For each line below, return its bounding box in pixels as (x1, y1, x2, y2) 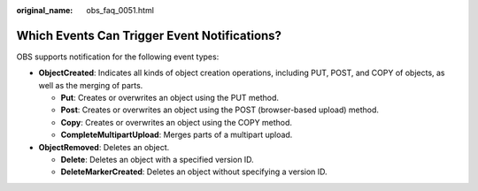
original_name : (16, 5, 73, 15)
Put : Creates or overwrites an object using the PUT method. (60, 93, 279, 103)
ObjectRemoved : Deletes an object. (38, 141, 170, 152)
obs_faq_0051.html (86, 5, 155, 15)
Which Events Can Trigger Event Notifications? (16, 27, 282, 43)
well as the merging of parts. (38, 80, 143, 90)
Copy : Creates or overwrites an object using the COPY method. (60, 117, 292, 127)
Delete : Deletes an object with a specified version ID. (60, 155, 254, 165)
